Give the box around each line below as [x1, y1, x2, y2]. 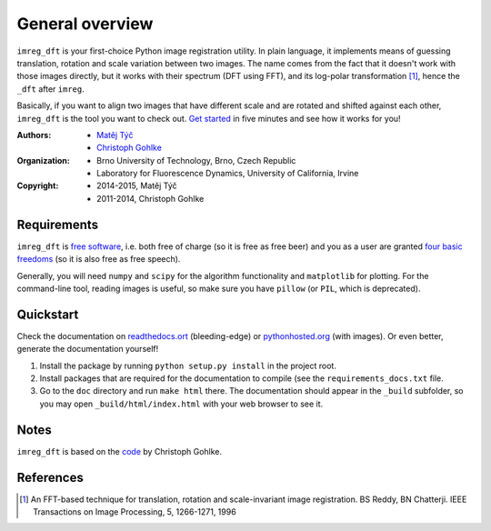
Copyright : [16, 180, 59, 191]
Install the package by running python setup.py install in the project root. [39, 360, 336, 371]
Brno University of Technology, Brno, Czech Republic [96, 155, 296, 165]
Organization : [16, 155, 70, 165]
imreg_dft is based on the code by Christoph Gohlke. [16, 446, 223, 456]
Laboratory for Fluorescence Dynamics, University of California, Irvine [96, 168, 359, 179]
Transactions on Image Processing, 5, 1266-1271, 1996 [33, 506, 236, 517]
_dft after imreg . [16, 83, 85, 95]
